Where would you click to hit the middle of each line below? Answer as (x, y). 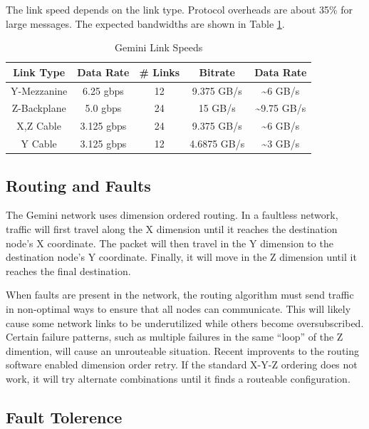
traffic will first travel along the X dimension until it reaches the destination (172, 229)
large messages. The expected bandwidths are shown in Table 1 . (145, 23)
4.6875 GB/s (217, 144)
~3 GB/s (281, 144)
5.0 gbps (103, 108)
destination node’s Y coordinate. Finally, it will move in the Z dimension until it (181, 257)
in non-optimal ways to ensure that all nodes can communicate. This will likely (178, 309)
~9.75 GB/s (281, 108)
